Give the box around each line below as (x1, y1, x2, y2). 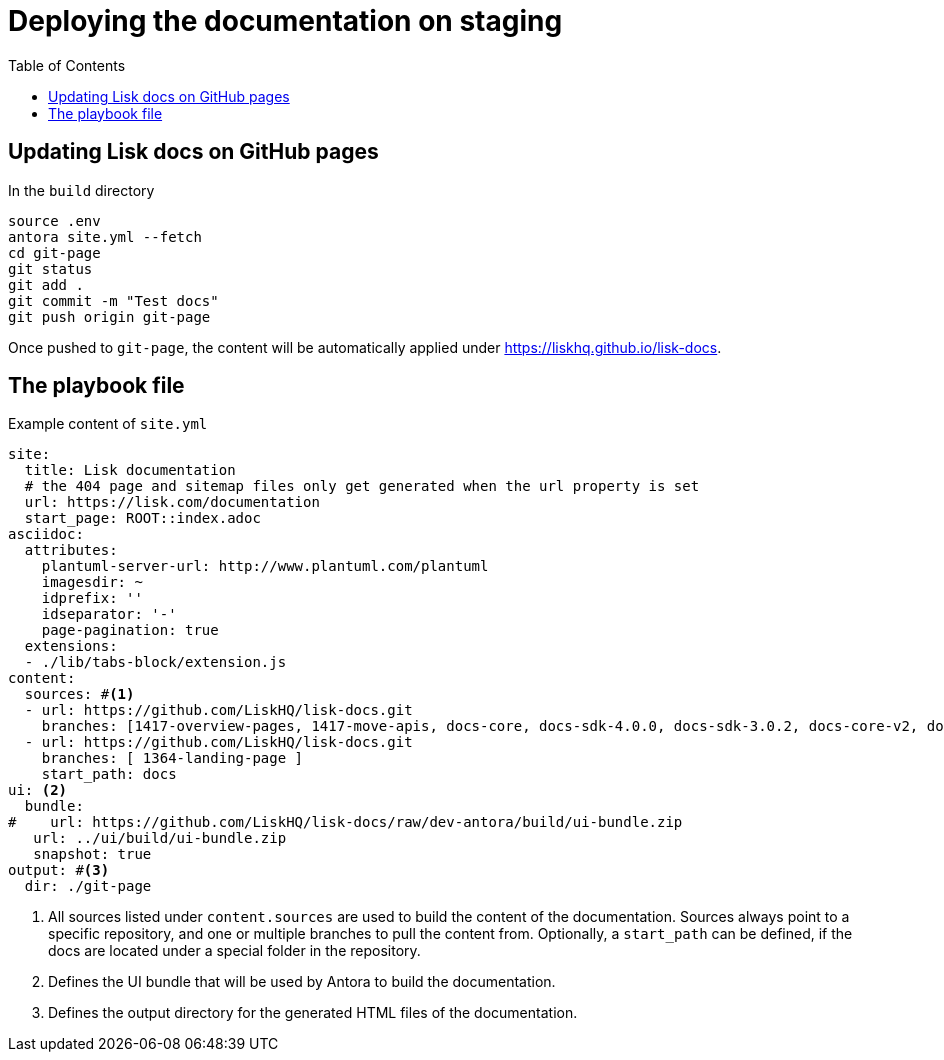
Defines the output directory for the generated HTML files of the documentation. (48, 1004, 578, 1022)
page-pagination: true (41, 622, 219, 639)
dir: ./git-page (24, 878, 152, 895)
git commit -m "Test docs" (8, 292, 219, 309)
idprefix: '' (41, 590, 143, 607)
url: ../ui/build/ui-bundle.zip (33, 830, 287, 847)
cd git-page (8, 244, 101, 261)
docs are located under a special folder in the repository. (48, 942, 421, 960)
